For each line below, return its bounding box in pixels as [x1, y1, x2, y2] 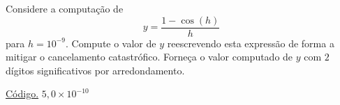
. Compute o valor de [65, 35, 156, 50]
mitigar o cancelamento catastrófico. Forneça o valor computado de [6, 49, 293, 64]
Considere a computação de [6, 1, 124, 15]
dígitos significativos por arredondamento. [6, 63, 185, 77]
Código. [6, 86, 39, 101]
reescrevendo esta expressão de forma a [167, 35, 334, 50]
